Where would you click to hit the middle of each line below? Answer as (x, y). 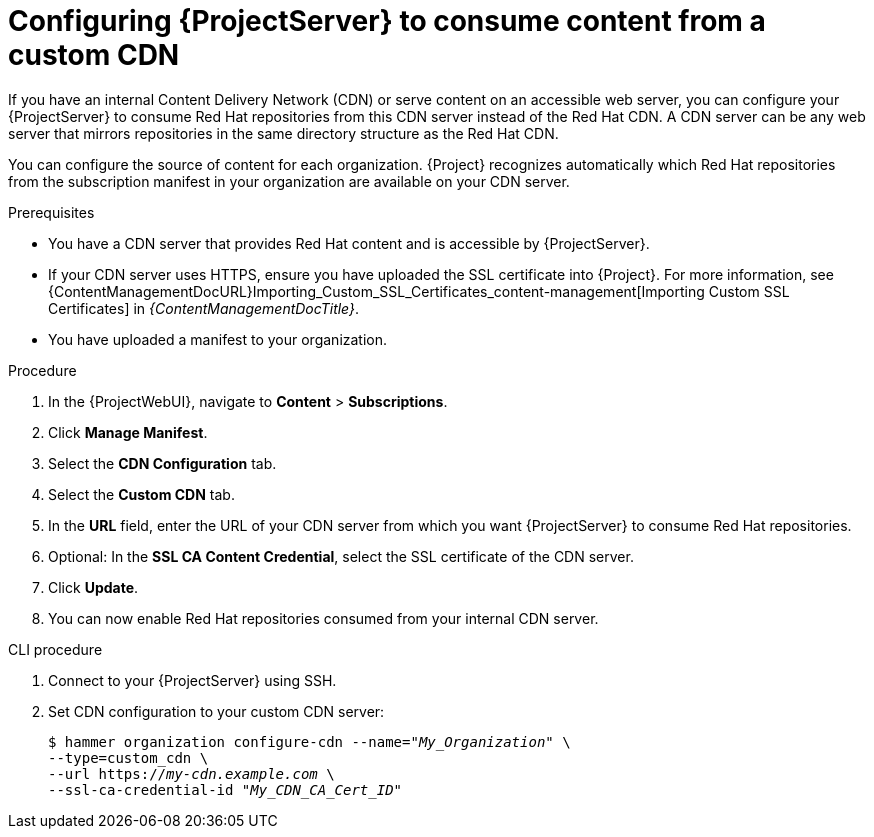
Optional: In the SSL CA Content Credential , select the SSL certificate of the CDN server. (341, 556)
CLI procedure (55, 649)
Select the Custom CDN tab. (141, 494)
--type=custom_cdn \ (128, 757)
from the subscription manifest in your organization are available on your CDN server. (289, 181)
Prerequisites (51, 212)
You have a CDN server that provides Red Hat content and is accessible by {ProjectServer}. (349, 243)
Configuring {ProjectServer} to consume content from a (387, 21)
